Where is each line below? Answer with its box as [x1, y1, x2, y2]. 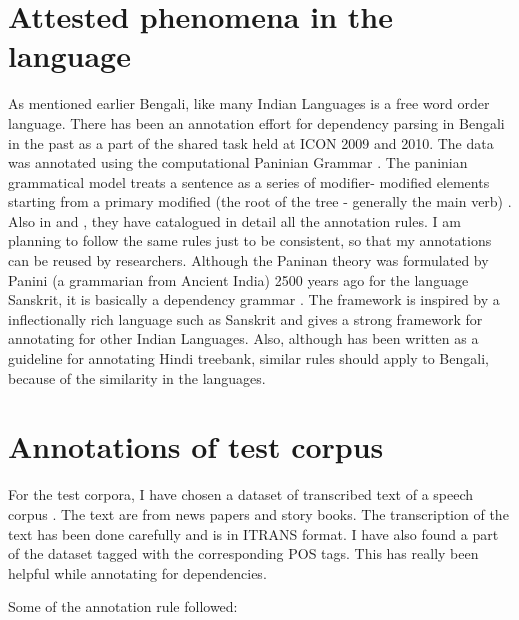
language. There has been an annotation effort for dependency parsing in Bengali [8, 112, 505, 133]
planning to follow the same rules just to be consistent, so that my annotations [8, 230, 492, 251]
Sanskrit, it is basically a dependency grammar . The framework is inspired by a [8, 289, 500, 310]
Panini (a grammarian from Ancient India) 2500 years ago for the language [8, 269, 469, 290]
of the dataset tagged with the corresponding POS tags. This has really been [8, 543, 479, 564]
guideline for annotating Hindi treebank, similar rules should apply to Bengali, [8, 348, 489, 369]
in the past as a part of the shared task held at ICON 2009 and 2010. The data [8, 132, 494, 153]
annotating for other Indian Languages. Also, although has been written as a [8, 328, 479, 349]
